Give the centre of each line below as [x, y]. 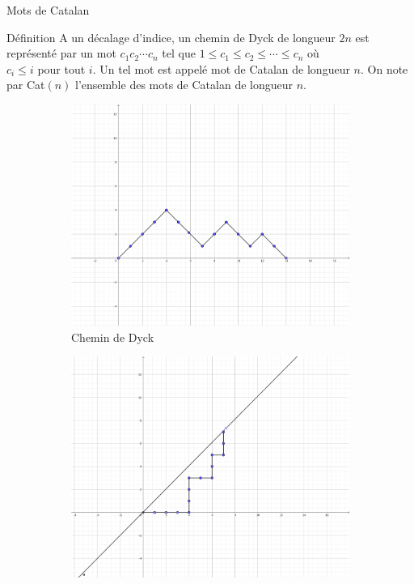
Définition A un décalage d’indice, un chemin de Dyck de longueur [171, 37]
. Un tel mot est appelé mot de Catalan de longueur [221, 68]
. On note [384, 68]
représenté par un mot [61, 53]
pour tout [61, 68]
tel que [179, 53]
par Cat [26, 85]
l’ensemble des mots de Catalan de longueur [184, 85]
